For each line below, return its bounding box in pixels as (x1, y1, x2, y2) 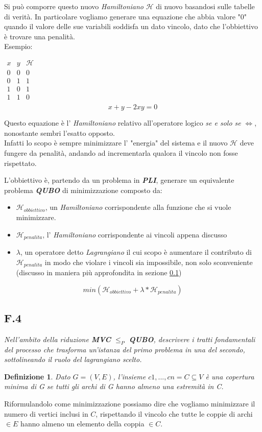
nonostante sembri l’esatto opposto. (4, 127, 115, 138)
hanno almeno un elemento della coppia (20, 418, 145, 429)
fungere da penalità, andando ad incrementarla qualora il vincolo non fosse (4, 147, 238, 158)
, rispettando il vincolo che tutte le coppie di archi (96, 408, 253, 419)
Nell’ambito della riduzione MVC (4, 333, 111, 344)
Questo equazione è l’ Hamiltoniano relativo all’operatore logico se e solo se (4, 117, 241, 128)
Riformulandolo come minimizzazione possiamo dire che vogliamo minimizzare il (4, 398, 255, 409)
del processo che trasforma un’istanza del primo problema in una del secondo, (4, 344, 245, 354)
